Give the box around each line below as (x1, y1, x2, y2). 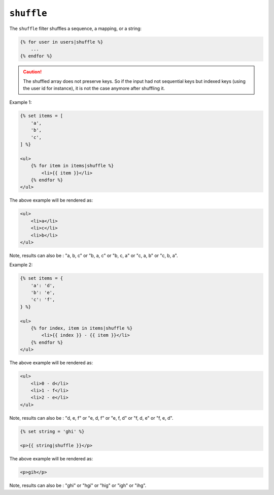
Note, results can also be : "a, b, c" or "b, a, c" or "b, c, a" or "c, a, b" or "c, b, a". (9, 252, 178, 258)
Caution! (23, 69, 42, 75)
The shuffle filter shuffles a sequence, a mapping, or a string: (9, 25, 142, 32)
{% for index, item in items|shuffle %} (30, 325, 133, 331)
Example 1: (9, 99, 32, 105)
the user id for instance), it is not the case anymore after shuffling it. (23, 85, 165, 92)
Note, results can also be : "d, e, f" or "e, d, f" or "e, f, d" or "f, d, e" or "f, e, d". (9, 415, 174, 421)
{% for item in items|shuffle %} (30, 163, 114, 169)
